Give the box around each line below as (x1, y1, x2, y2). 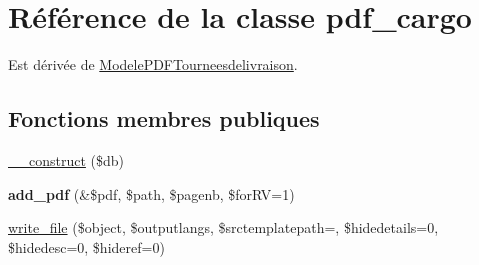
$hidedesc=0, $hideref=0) (8, 236, 165, 257)
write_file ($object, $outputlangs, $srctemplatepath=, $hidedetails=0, (8, 217, 439, 238)
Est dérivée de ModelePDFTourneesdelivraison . (8, 54, 298, 75)
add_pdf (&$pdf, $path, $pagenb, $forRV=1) (8, 183, 295, 204)
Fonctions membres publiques (8, 103, 320, 134)
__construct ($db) (8, 149, 125, 170)
